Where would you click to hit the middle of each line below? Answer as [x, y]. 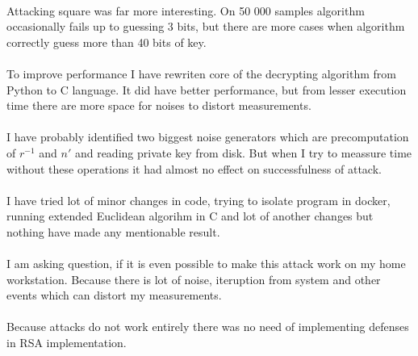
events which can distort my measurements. [114, 295]
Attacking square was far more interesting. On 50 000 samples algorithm [186, 10]
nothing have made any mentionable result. [113, 231]
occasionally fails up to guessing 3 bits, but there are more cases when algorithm [206, 26]
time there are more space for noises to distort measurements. [159, 105]
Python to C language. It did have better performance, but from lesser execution [207, 89]
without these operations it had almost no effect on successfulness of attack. [194, 168]
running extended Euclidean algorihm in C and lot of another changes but [190, 216]
